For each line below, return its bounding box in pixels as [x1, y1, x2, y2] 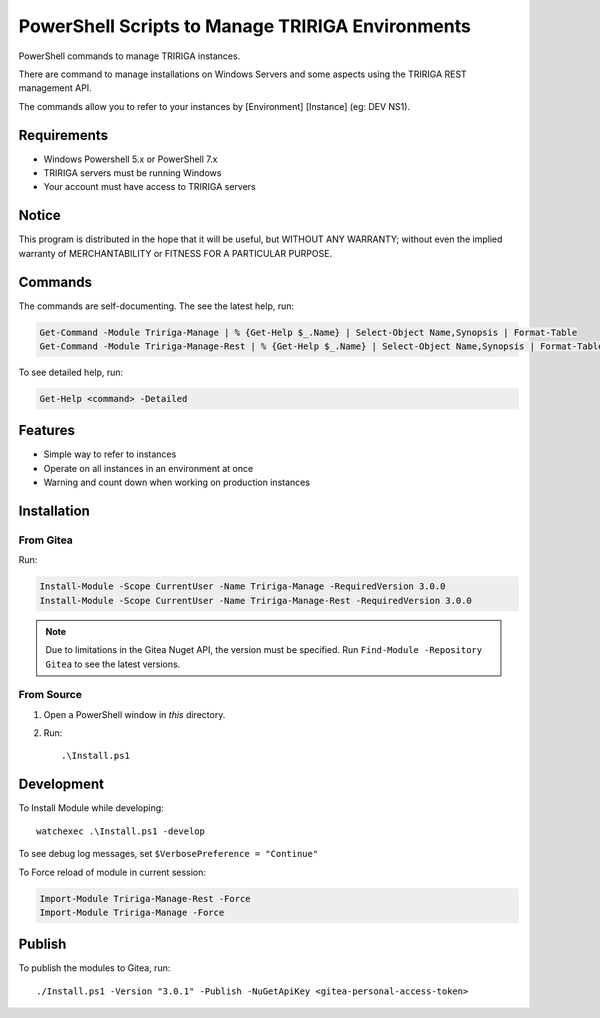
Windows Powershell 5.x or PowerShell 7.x [43, 153, 218, 165]
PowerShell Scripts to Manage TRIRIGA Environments [18, 15, 472, 37]
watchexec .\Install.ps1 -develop [36, 825, 205, 837]
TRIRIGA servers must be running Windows [43, 167, 222, 179]
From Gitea [18, 533, 74, 547]
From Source [18, 688, 82, 702]
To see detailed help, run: [18, 366, 124, 378]
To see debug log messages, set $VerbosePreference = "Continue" [18, 848, 319, 860]
